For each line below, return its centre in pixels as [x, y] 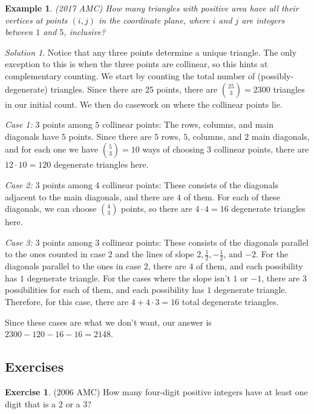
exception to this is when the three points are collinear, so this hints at [136, 64]
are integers [263, 20]
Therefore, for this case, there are [67, 301]
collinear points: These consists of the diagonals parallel [205, 242]
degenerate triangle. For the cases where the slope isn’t [129, 278]
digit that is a [31, 403]
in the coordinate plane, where [154, 20]
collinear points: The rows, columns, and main [188, 124]
